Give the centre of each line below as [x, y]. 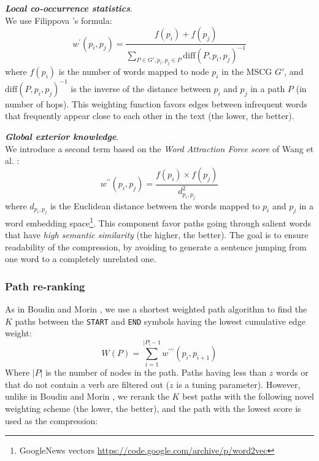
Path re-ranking [45, 286]
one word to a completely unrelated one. [81, 259]
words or [292, 372]
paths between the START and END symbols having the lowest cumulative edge [160, 321]
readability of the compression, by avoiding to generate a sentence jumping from [156, 246]
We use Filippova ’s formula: [59, 20]
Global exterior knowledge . [62, 136]
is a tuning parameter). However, [238, 384]
